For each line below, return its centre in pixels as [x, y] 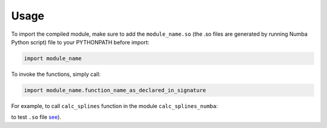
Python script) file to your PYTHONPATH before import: [80, 42]
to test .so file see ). [36, 117]
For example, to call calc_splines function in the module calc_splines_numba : [114, 106]
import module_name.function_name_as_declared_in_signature [115, 90]
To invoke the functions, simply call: [56, 74]
